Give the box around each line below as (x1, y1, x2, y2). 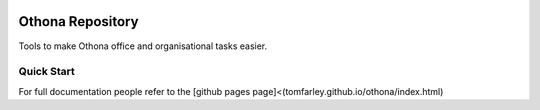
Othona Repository (18, 13, 139, 30)
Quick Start (18, 65, 75, 79)
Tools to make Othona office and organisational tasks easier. (18, 40, 268, 52)
